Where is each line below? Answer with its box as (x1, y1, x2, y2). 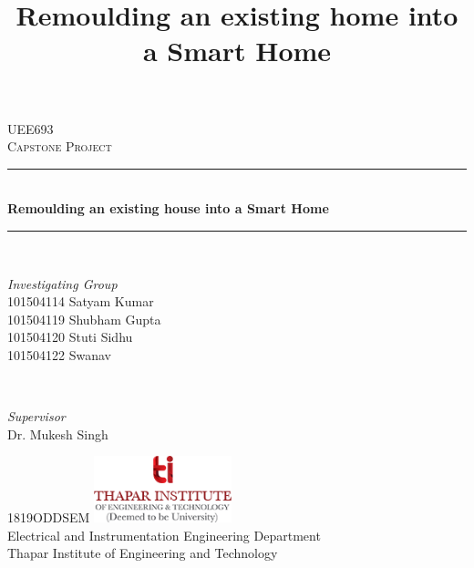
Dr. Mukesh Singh (7, 424, 108, 443)
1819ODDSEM (7, 508, 90, 527)
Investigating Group (7, 274, 118, 293)
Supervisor (7, 407, 66, 426)
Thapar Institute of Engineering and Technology (7, 543, 278, 563)
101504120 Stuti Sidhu (7, 327, 133, 346)
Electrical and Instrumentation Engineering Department (7, 525, 321, 544)
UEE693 (7, 119, 54, 138)
